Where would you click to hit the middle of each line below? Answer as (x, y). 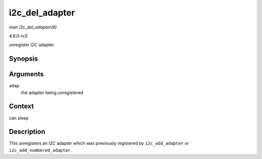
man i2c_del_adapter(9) (33, 27)
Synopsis (24, 59)
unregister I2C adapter (32, 45)
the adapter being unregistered (52, 93)
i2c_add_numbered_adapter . (41, 150)
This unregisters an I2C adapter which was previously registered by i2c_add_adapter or (99, 143)
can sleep (19, 118)
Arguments (26, 74)
